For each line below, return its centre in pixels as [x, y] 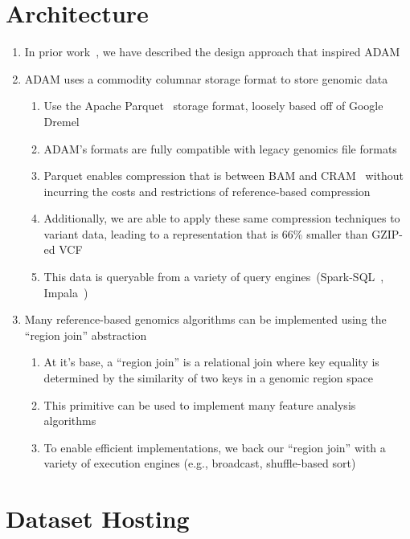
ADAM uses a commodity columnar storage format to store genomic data [206, 78]
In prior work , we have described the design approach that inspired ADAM [212, 52]
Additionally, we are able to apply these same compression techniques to [222, 218]
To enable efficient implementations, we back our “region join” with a [215, 447]
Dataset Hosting [98, 519]
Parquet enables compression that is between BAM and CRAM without [223, 176]
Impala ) [66, 292]
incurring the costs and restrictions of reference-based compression [207, 191]
